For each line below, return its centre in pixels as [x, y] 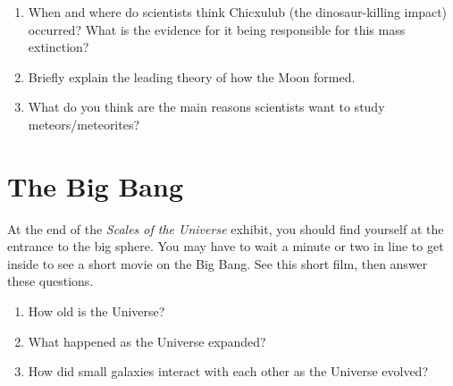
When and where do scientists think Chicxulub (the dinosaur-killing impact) [238, 12]
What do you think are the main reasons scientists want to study [206, 107]
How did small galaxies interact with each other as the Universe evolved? [228, 371]
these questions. [50, 281]
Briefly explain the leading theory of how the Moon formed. [192, 76]
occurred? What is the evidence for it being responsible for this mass [217, 29]
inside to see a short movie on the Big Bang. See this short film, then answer [218, 263]
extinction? [59, 47]
